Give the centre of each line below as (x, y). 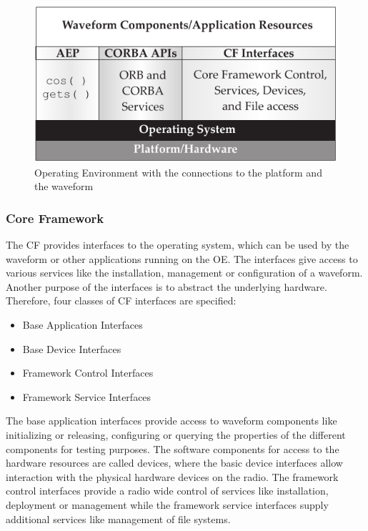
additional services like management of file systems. (118, 518)
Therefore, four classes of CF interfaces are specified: (121, 301)
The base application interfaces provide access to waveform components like (171, 421)
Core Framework (55, 218)
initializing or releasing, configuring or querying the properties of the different (176, 435)
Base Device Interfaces (72, 348)
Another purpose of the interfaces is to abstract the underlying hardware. (166, 286)
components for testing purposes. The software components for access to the (173, 448)
